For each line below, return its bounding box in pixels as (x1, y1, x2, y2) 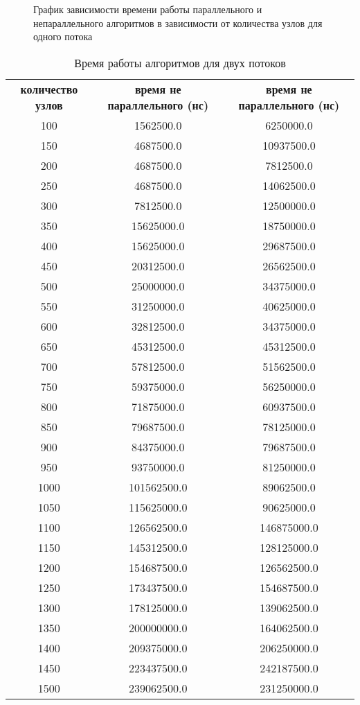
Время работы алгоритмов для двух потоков (74, 54, 286, 71)
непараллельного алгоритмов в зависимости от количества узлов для (33, 15, 323, 30)
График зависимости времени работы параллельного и (33, 2, 262, 16)
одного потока (33, 29, 93, 44)
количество (20, 80, 78, 97)
